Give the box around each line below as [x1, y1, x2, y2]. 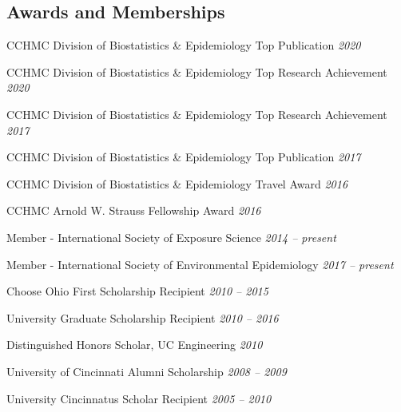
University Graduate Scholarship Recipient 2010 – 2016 [6, 309, 279, 326]
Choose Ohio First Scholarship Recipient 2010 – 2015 [6, 283, 268, 299]
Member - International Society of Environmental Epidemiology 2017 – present [6, 256, 394, 272]
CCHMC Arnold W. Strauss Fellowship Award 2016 [6, 202, 261, 219]
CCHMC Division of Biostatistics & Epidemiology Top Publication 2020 [6, 37, 361, 53]
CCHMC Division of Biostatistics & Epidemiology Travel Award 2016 [6, 175, 348, 192]
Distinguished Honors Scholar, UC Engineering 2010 [6, 336, 263, 353]
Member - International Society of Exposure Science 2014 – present [6, 228, 336, 245]
